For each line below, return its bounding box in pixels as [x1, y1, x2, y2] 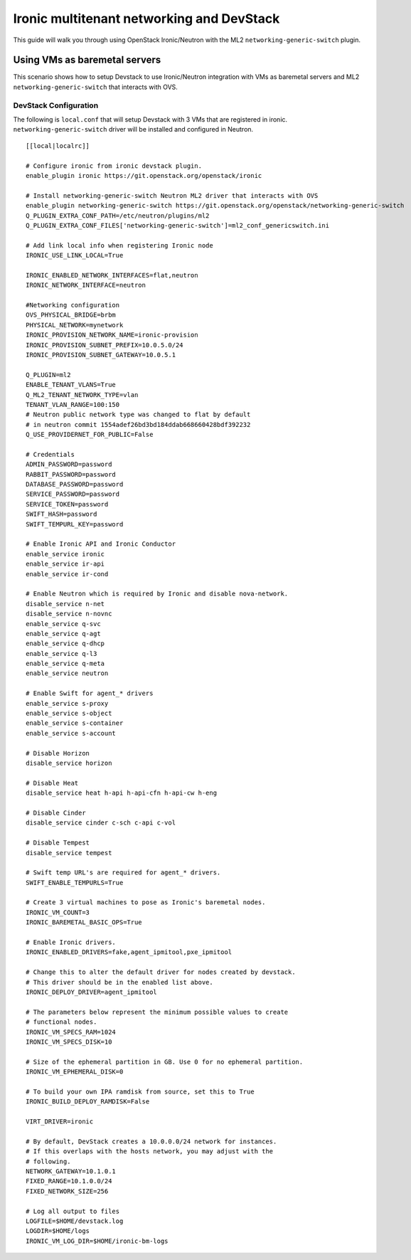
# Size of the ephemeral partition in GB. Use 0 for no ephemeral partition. [26, 1057, 304, 1066]
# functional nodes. [26, 1018, 97, 1026]
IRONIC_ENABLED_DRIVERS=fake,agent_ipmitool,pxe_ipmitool [26, 948, 233, 956]
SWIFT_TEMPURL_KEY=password [26, 520, 124, 528]
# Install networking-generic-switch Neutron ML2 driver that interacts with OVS [26, 191, 319, 199]
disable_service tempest [26, 849, 112, 857]
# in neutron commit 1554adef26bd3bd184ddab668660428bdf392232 [26, 420, 251, 428]
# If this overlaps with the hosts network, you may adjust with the [26, 1148, 274, 1155]
